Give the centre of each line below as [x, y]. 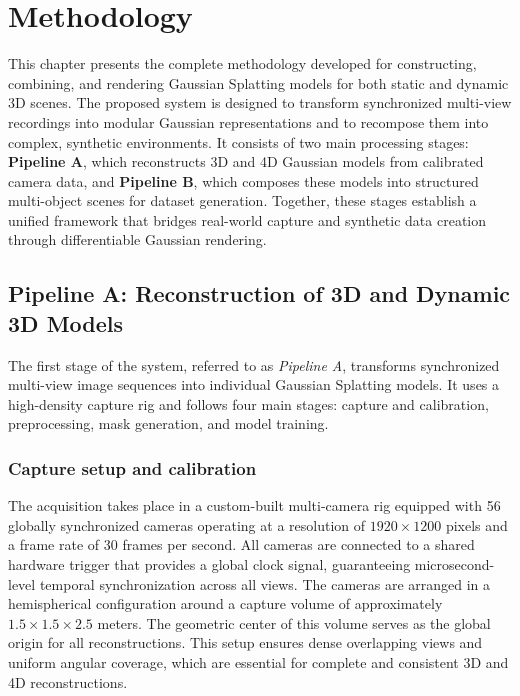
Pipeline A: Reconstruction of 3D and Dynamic [259, 293]
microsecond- [454, 564]
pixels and [476, 524]
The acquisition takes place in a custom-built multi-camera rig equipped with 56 [254, 505]
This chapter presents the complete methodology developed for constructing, [242, 63]
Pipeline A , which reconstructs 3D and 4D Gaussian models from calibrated [246, 161]
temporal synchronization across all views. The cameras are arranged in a [265, 583]
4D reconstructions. [68, 681]
